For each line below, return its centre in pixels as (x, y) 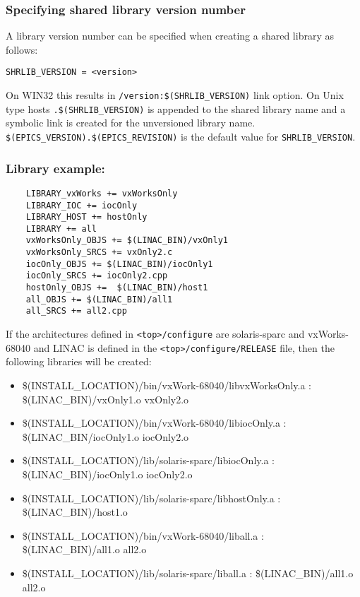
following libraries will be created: (79, 361)
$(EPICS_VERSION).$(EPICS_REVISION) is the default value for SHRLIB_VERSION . (181, 136)
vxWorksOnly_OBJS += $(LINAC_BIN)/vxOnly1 (127, 241)
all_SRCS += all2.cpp (76, 311)
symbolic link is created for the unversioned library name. (131, 123)
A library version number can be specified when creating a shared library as (170, 36)
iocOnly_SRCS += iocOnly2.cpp (97, 276)
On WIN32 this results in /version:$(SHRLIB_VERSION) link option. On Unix (175, 95)
